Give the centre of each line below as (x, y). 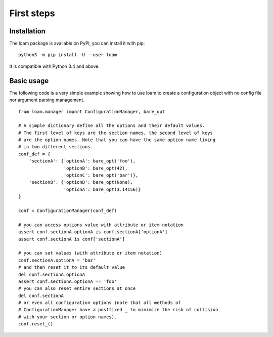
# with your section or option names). (68, 317)
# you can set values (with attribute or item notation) (90, 253)
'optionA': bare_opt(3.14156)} (102, 189)
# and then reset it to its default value (72, 267)
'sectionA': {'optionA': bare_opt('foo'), (82, 161)
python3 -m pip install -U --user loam (68, 55)
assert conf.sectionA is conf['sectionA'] (72, 239)
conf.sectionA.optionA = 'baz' (57, 260)
